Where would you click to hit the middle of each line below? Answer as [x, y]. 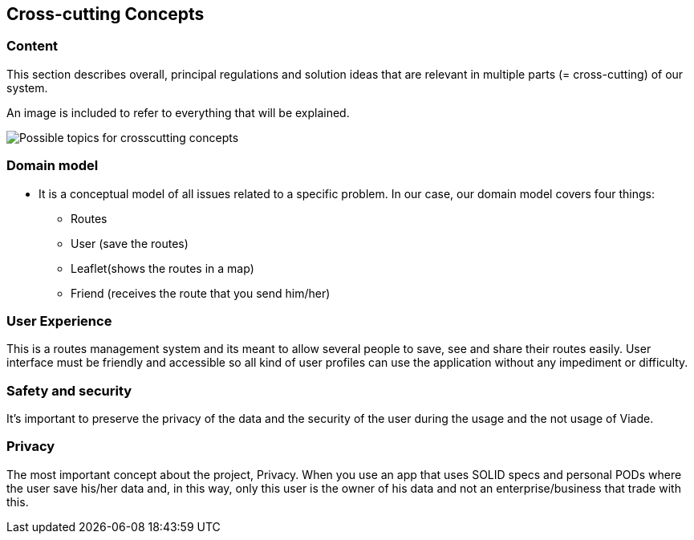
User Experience [59, 321]
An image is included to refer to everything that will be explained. [178, 112]
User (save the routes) [130, 243]
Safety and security [69, 390]
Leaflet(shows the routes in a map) [162, 268]
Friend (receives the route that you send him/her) [201, 293]
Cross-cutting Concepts [106, 14]
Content [32, 46]
